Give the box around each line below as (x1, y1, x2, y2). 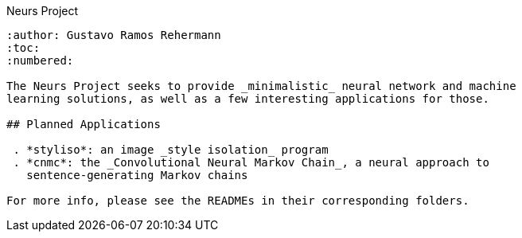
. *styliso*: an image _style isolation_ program (13, 143, 329, 156)
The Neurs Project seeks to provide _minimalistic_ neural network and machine (6, 80, 516, 92)
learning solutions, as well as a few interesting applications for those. (6, 92, 489, 105)
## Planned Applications (6, 118, 161, 131)
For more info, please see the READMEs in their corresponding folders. (6, 194, 469, 207)
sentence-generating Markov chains (26, 169, 248, 181)
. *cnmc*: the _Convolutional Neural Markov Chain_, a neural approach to (13, 156, 489, 169)
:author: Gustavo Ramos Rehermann (6, 29, 221, 41)
